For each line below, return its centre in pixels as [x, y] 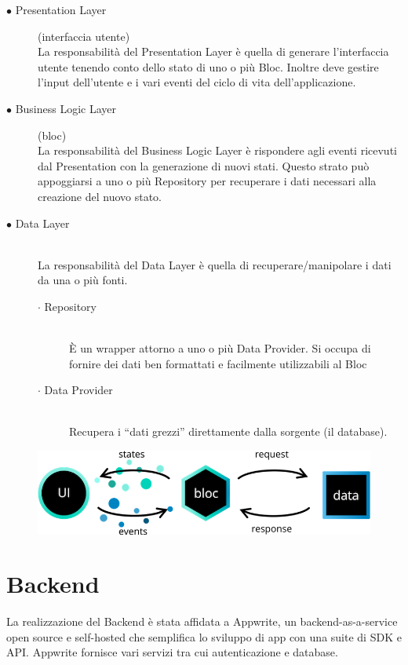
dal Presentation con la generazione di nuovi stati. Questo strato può [204, 165]
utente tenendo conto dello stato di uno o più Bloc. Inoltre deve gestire [208, 66]
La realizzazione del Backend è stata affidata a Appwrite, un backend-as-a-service [202, 621]
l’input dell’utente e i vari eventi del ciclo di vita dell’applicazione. [197, 82]
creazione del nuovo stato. [100, 196]
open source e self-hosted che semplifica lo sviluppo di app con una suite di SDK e [204, 636]
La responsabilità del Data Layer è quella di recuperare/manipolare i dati [215, 264]
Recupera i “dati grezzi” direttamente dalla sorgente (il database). [228, 431]
